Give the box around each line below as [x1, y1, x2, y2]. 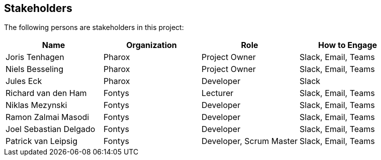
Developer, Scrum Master [202, 136, 298, 146]
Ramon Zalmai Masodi [6, 112, 89, 122]
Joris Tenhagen [6, 52, 64, 62]
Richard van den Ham [6, 88, 87, 98]
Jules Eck [6, 76, 42, 86]
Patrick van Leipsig [6, 136, 77, 146]
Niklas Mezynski [6, 100, 67, 110]
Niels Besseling [6, 64, 64, 74]
